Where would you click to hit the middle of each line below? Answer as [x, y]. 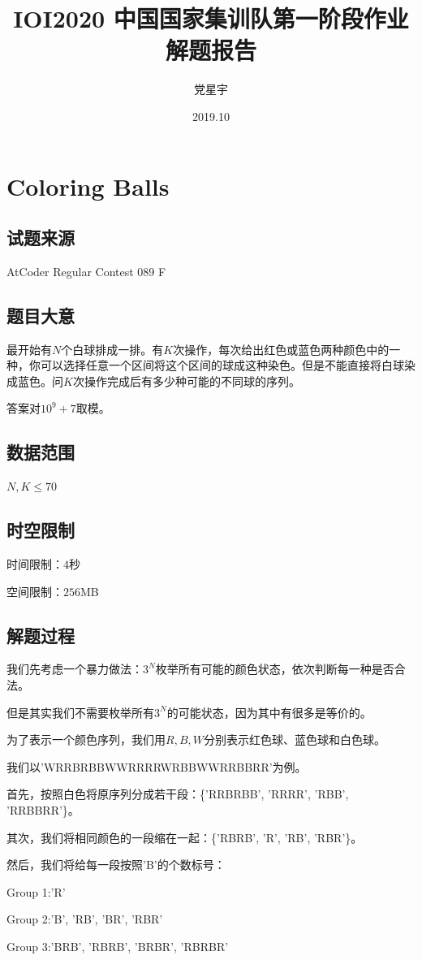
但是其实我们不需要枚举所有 [80, 712]
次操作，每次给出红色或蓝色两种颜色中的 [281, 349]
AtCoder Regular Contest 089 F [86, 271]
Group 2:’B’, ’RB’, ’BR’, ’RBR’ [85, 919]
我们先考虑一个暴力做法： [75, 669]
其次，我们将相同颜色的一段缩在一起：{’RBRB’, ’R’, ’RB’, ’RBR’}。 [185, 837]
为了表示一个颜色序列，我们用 [86, 739]
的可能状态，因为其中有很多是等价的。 [269, 712]
